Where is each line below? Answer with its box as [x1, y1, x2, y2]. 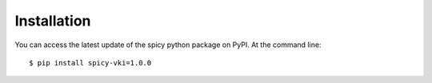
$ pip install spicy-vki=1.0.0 [29, 58, 152, 67]
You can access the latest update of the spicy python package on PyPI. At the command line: [14, 40, 322, 49]
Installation [14, 12, 91, 30]
